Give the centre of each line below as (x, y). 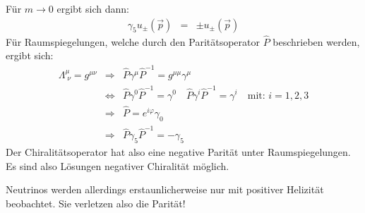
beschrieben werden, (316, 41)
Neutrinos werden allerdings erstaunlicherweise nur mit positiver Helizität (165, 189)
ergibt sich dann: (93, 8)
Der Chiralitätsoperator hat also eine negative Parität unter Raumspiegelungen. (178, 152)
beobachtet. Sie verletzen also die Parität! (96, 203)
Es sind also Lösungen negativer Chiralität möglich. (118, 165)
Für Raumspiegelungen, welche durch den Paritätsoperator (133, 41)
